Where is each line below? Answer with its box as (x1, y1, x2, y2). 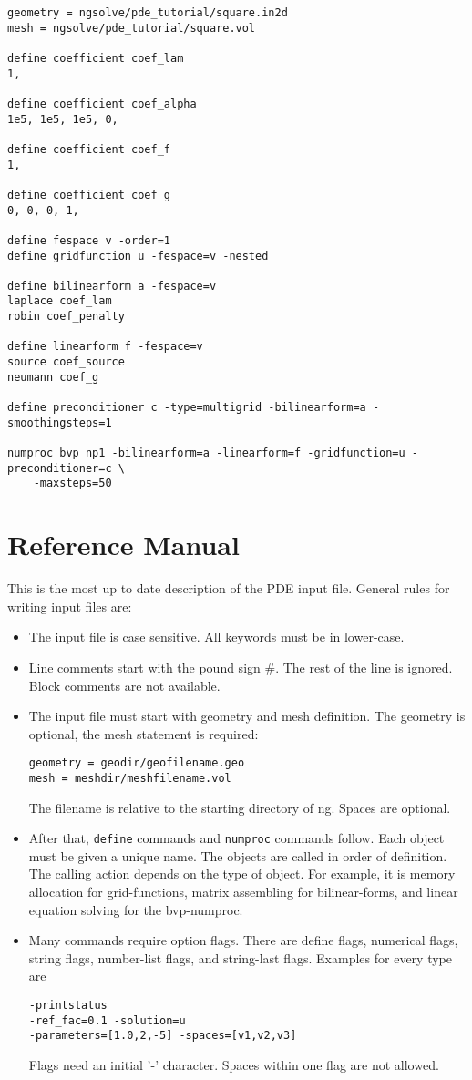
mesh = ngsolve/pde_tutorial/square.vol (7, 21, 256, 35)
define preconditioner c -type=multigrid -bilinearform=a (7, 401, 366, 415)
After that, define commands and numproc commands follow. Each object (28, 828, 445, 848)
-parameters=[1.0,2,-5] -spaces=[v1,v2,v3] (28, 1029, 297, 1043)
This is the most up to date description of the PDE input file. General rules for (7, 579, 450, 598)
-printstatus (28, 999, 108, 1012)
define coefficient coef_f (7, 142, 170, 156)
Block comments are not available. (28, 675, 221, 694)
